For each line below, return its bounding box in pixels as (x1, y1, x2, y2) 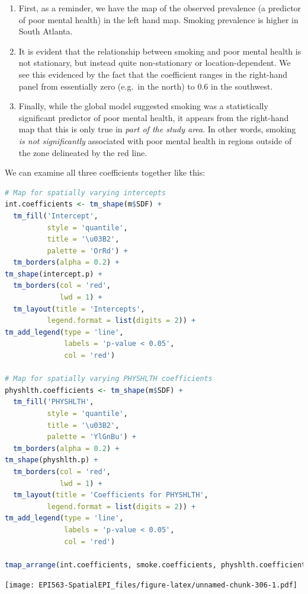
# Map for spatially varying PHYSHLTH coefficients (5, 374, 213, 383)
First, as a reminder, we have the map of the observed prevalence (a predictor (18, 2, 301, 14)
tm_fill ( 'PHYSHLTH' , (13, 398, 94, 406)
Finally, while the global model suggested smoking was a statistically (18, 100, 268, 112)
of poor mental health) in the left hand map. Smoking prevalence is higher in (18, 13, 299, 26)
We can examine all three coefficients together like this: (5, 166, 206, 179)
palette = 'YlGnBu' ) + (47, 433, 136, 441)
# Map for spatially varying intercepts (5, 188, 166, 197)
